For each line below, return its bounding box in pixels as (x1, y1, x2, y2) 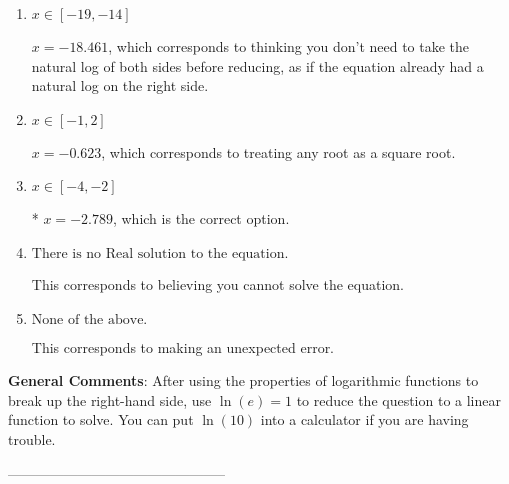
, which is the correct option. (112, 208, 290, 229)
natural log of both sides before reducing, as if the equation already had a (31, 55, 484, 76)
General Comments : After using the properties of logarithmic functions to (8, 370, 479, 391)
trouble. (8, 428, 56, 449)
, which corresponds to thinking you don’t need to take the (108, 36, 470, 56)
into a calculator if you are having (260, 409, 469, 430)
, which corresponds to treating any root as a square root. (101, 141, 456, 162)
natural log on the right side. (31, 75, 209, 96)
